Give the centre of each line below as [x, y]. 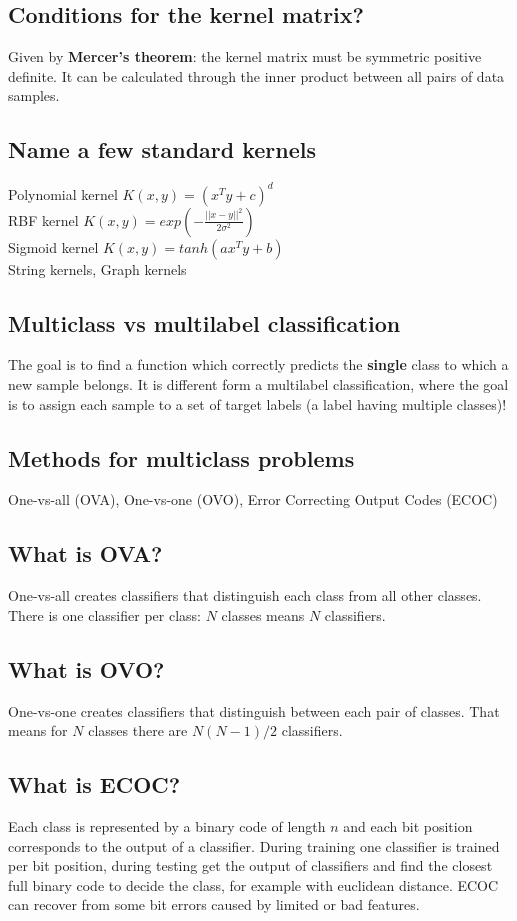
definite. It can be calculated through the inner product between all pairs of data [256, 75]
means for [38, 730]
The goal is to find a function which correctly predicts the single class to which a [258, 364]
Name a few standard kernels [162, 149]
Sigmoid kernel [53, 246]
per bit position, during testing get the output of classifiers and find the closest [250, 865]
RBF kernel [43, 219]
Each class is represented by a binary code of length [167, 826]
